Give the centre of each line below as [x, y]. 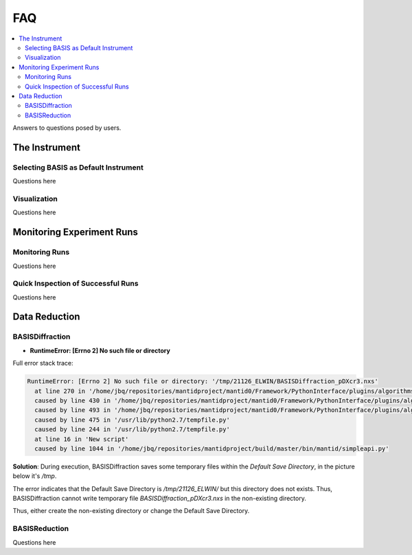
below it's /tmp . [35, 476]
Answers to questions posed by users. [67, 128]
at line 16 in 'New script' [82, 439]
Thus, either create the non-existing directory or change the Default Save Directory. [131, 511]
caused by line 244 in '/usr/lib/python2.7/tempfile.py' [132, 430]
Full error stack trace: [43, 363]
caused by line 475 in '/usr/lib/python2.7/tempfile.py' [132, 420]
